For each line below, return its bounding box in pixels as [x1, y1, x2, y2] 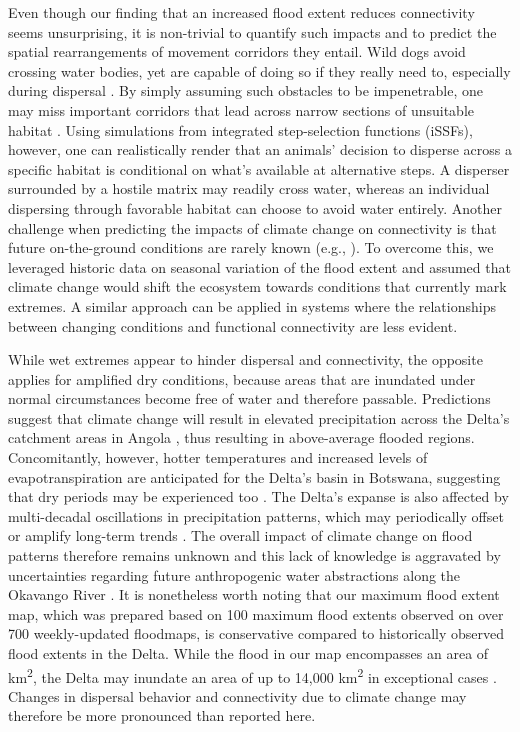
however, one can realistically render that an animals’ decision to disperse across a [8, 139, 512, 160]
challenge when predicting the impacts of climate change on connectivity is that [8, 217, 497, 238]
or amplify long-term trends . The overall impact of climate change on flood [8, 525, 473, 546]
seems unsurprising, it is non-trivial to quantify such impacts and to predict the [8, 21, 497, 42]
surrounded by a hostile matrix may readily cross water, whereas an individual [8, 178, 490, 199]
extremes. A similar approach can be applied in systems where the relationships [8, 295, 496, 316]
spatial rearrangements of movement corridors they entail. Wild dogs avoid [8, 41, 466, 62]
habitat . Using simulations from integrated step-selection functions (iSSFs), [8, 119, 473, 140]
